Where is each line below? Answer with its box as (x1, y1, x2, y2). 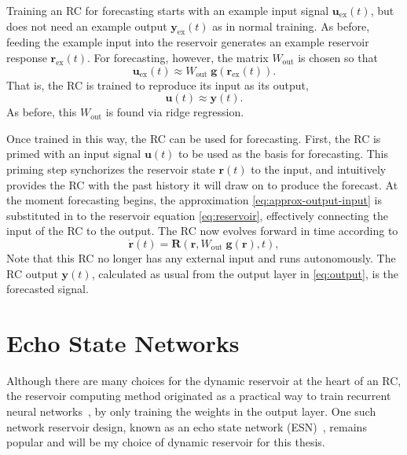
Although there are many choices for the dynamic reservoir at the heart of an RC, (6, 372, 401, 388)
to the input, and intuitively (251, 160, 387, 177)
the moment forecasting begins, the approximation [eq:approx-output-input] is (6, 192, 382, 208)
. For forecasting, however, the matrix (87, 49, 269, 65)
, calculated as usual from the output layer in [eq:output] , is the (91, 265, 399, 281)
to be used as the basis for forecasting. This (178, 145, 388, 162)
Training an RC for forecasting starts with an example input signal (6, 2, 329, 18)
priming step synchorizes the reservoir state (6, 160, 215, 177)
